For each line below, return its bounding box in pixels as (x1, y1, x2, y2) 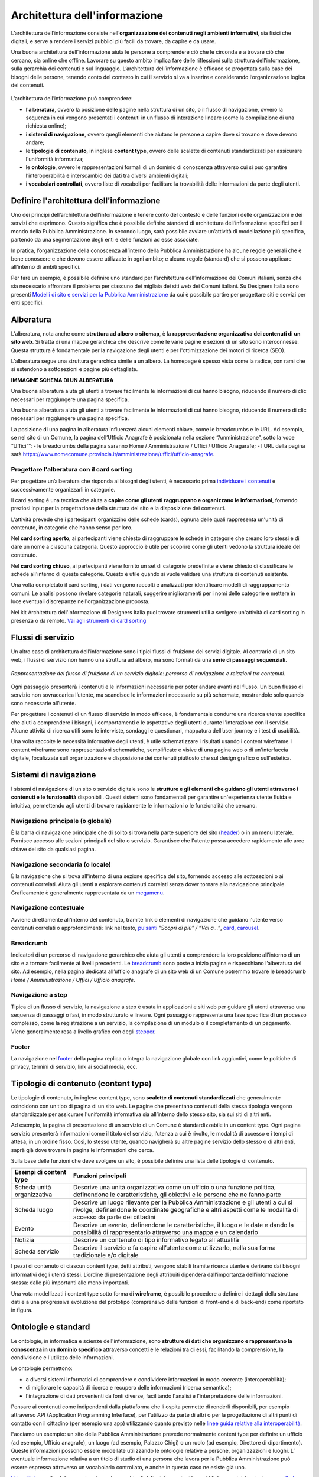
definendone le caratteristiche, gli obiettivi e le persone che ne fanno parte (73, 1190, 281, 1199)
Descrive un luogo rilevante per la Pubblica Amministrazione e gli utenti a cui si (73, 1198, 292, 1206)
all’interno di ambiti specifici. (11, 263, 81, 271)
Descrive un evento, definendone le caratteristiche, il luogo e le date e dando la (73, 1221, 294, 1229)
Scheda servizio (14, 1247, 60, 1255)
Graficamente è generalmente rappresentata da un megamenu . (11, 889, 165, 896)
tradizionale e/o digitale (73, 1251, 139, 1260)
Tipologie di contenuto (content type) (11, 1079, 152, 1089)
